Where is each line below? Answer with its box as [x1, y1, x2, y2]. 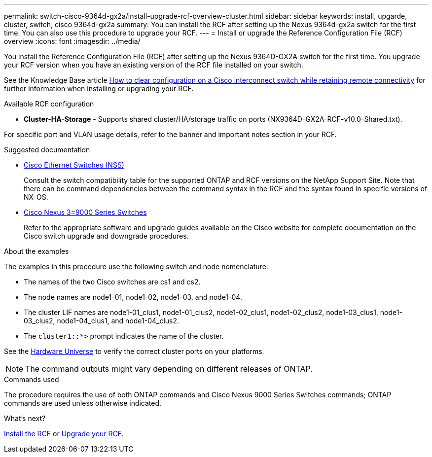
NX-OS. [24, 193, 48, 201]
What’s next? [4, 414, 46, 422]
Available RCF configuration [4, 100, 94, 108]
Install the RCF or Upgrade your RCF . [4, 429, 124, 438]
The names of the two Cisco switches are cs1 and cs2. [24, 278, 201, 286]
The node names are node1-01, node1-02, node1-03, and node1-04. [24, 293, 242, 301]
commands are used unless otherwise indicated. [4, 399, 162, 407]
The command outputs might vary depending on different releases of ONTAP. [25, 364, 313, 374]
